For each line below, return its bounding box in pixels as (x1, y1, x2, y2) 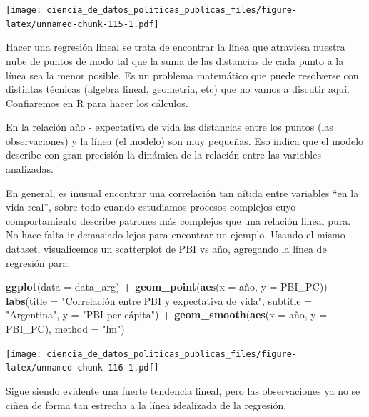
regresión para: (6, 255, 71, 270)
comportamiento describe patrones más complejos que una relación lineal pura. (6, 213, 351, 228)
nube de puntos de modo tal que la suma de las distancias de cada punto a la (6, 53, 344, 68)
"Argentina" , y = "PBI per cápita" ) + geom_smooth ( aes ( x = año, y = (6, 307, 328, 322)
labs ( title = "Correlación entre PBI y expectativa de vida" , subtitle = (6, 293, 313, 308)
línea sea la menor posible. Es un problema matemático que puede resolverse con (6, 67, 359, 82)
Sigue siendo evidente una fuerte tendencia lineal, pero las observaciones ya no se (6, 383, 360, 398)
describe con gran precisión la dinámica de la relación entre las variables (6, 147, 321, 162)
